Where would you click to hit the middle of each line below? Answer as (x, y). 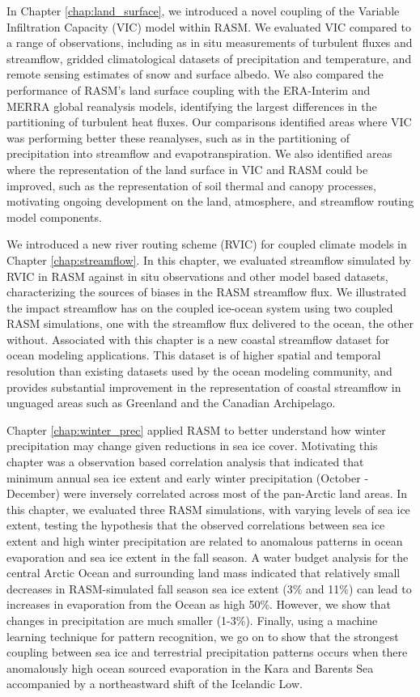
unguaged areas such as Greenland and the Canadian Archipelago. (171, 403)
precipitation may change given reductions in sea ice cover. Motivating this (192, 446)
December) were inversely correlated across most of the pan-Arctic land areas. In (207, 493)
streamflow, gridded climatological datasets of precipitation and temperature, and (209, 58)
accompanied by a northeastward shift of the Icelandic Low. (155, 684)
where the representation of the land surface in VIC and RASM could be (187, 169)
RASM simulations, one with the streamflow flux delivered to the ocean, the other (210, 323)
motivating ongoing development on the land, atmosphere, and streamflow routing (210, 201)
